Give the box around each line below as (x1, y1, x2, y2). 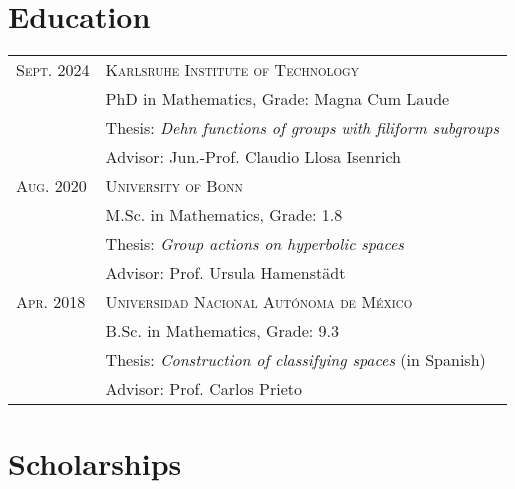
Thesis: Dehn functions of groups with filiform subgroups (105, 116, 500, 140)
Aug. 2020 (16, 174, 87, 198)
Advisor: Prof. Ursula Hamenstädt (105, 261, 346, 285)
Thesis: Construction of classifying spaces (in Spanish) (105, 348, 486, 372)
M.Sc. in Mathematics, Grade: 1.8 (105, 203, 343, 227)
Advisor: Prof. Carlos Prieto (105, 377, 302, 401)
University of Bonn (105, 174, 243, 198)
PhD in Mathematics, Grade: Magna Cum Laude (105, 87, 450, 111)
